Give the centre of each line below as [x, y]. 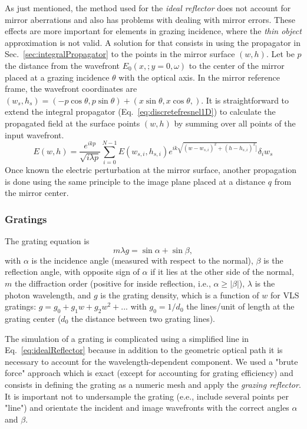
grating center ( [33, 319]
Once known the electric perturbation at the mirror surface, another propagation [151, 170]
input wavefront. [34, 134]
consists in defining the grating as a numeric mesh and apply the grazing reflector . [153, 384]
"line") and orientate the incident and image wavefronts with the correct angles [147, 408]
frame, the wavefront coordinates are [71, 89]
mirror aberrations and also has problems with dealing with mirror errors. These [150, 19]
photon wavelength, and [48, 295]
